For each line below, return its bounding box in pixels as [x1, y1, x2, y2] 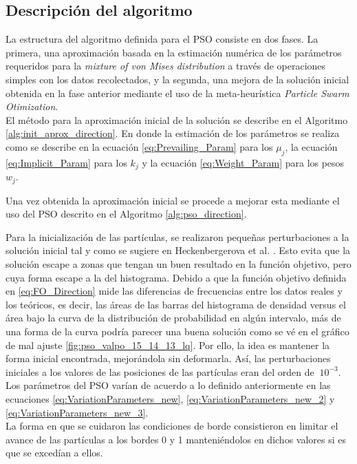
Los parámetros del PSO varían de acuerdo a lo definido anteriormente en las [6, 378, 331, 392]
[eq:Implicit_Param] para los [6, 155, 127, 169]
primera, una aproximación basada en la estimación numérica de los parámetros [6, 45, 342, 59]
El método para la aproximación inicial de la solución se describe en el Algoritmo [6, 112, 348, 127]
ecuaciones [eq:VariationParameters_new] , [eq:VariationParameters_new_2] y [6, 391, 335, 405]
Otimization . [6, 99, 58, 114]
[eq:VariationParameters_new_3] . [6, 405, 149, 419]
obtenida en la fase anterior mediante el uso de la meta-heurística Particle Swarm [6, 85, 349, 100]
